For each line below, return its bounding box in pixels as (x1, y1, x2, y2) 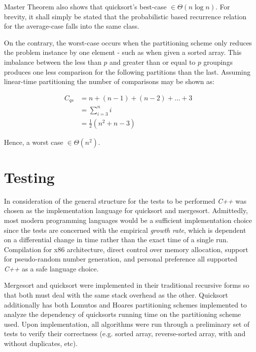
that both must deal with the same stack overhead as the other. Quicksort (4, 290, 228, 300)
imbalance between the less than (4, 56, 102, 67)
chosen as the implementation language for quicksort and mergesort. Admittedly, (4, 205, 248, 216)
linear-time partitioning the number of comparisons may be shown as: (4, 76, 215, 87)
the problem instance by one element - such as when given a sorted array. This (4, 47, 242, 57)
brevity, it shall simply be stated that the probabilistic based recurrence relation (4, 11, 247, 21)
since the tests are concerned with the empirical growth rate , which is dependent (4, 224, 246, 235)
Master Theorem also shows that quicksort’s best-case (4, 1, 167, 11)
